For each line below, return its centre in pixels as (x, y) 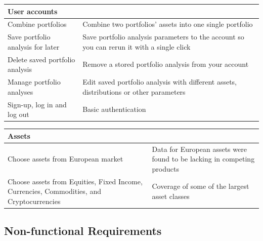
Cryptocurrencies (34, 201)
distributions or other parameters (134, 91)
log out (18, 114)
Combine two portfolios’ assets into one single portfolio (168, 24)
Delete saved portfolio (41, 59)
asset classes (171, 196)
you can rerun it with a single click (137, 46)
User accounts (33, 11)
